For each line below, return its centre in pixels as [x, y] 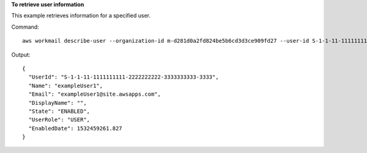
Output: [21, 54]
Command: [25, 27]
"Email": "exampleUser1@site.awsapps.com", [95, 94]
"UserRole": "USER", [59, 120]
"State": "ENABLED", [59, 111]
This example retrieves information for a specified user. [81, 16]
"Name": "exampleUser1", [66, 86]
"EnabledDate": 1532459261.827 [75, 128]
